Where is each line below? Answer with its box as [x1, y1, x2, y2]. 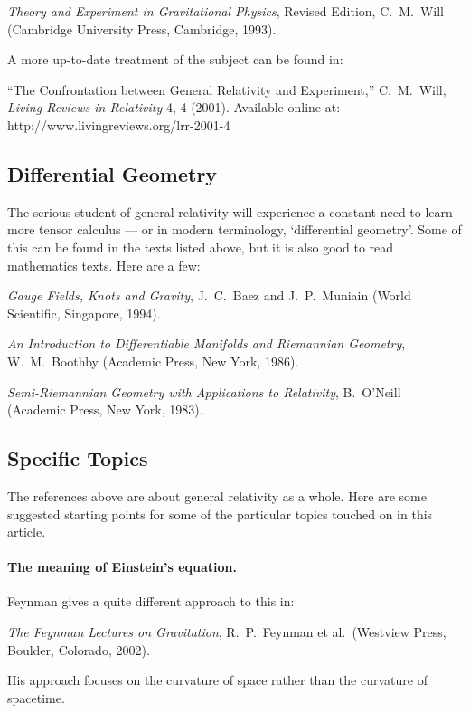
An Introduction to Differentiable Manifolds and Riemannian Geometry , [7, 334, 406, 353]
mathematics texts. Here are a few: [7, 255, 201, 274]
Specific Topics [7, 444, 148, 472]
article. [7, 522, 46, 541]
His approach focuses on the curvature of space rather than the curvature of [7, 670, 428, 689]
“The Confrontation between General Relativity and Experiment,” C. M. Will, [7, 80, 446, 99]
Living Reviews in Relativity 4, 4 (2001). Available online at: [7, 98, 341, 117]
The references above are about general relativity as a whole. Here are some [7, 486, 427, 505]
